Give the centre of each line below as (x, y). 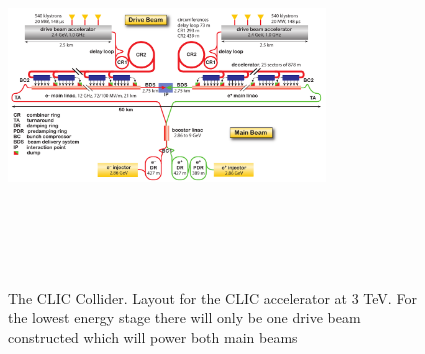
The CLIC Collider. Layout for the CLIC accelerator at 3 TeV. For (212, 297)
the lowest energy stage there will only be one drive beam (184, 317)
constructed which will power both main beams (153, 336)
